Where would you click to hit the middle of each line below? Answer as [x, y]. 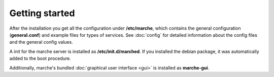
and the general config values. [41, 42]
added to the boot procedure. [40, 58]
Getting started [42, 13]
